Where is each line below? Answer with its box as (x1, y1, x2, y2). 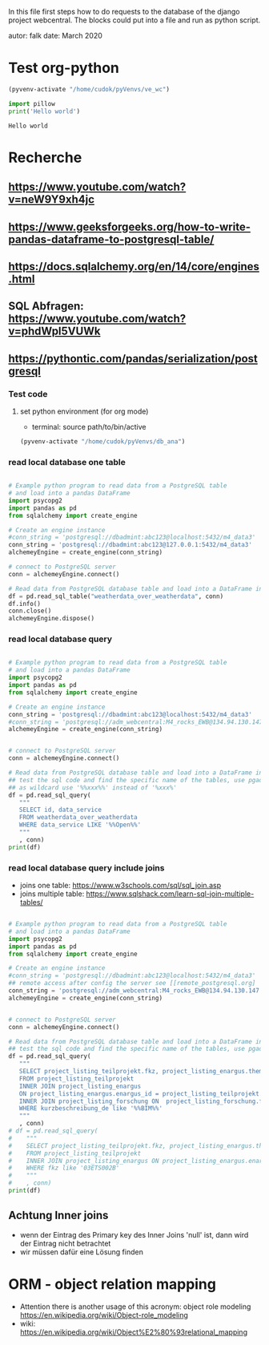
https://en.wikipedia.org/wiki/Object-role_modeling (19, 1310, 188, 1319)
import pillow (8, 99, 56, 107)
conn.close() (8, 607, 52, 616)
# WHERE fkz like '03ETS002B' (8, 1164, 120, 1173)
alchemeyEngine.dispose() (8, 615, 94, 623)
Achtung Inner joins (8, 1209, 109, 1222)
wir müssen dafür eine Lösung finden (19, 1246, 144, 1257)
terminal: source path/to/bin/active (31, 422, 147, 431)
